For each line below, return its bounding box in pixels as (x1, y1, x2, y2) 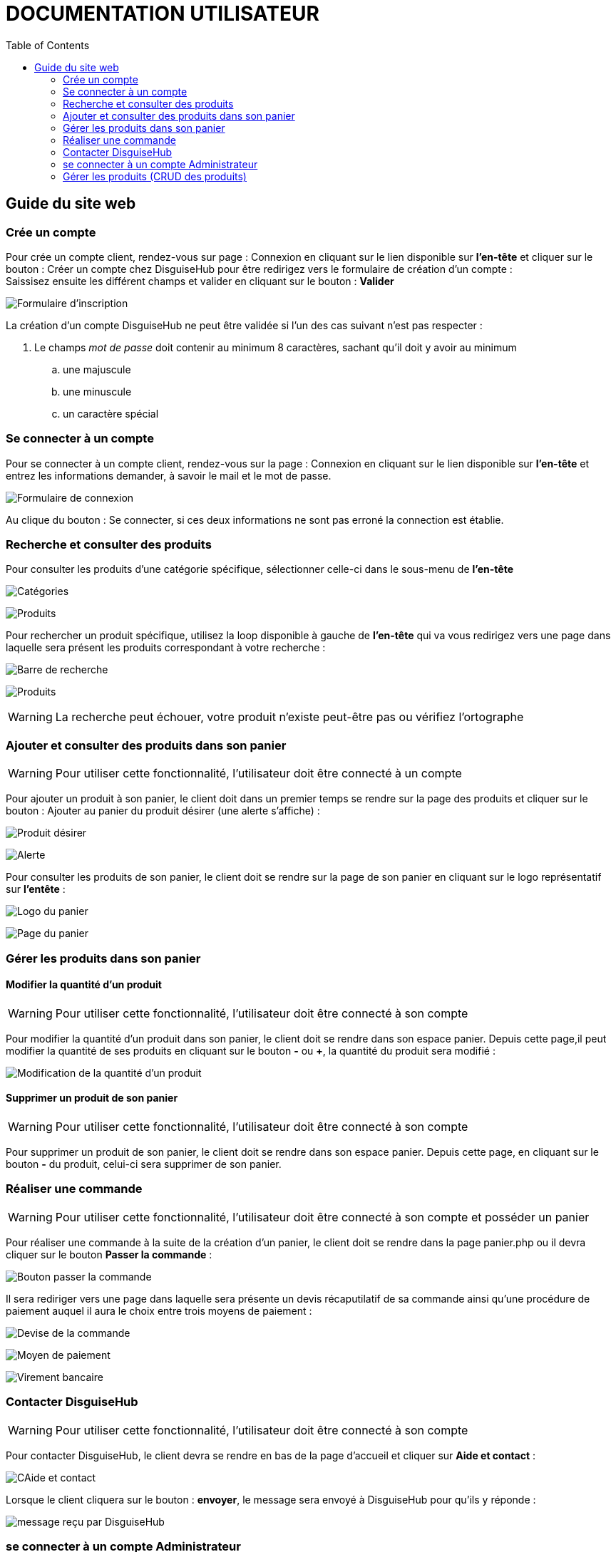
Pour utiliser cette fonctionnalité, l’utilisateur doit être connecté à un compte (55, 766, 462, 781)
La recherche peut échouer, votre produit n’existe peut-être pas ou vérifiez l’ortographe (55, 710, 524, 725)
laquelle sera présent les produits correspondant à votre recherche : (6, 641, 326, 654)
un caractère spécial (63, 407, 159, 420)
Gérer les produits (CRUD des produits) (63, 170, 247, 182)
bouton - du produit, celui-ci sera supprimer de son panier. (6, 1158, 282, 1171)
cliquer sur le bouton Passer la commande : (6, 1248, 212, 1261)
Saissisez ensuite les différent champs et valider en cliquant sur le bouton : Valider (6, 274, 394, 287)
